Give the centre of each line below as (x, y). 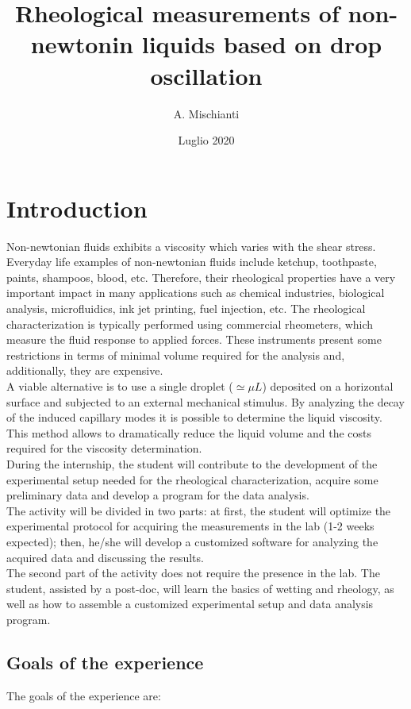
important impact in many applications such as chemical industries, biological (196, 293)
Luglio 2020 (206, 140)
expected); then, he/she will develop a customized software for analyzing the (192, 541)
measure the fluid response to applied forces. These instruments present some (194, 339)
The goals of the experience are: (84, 695)
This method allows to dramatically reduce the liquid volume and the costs (189, 432)
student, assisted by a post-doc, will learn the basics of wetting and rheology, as (200, 588)
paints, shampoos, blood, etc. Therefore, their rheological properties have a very (201, 277)
